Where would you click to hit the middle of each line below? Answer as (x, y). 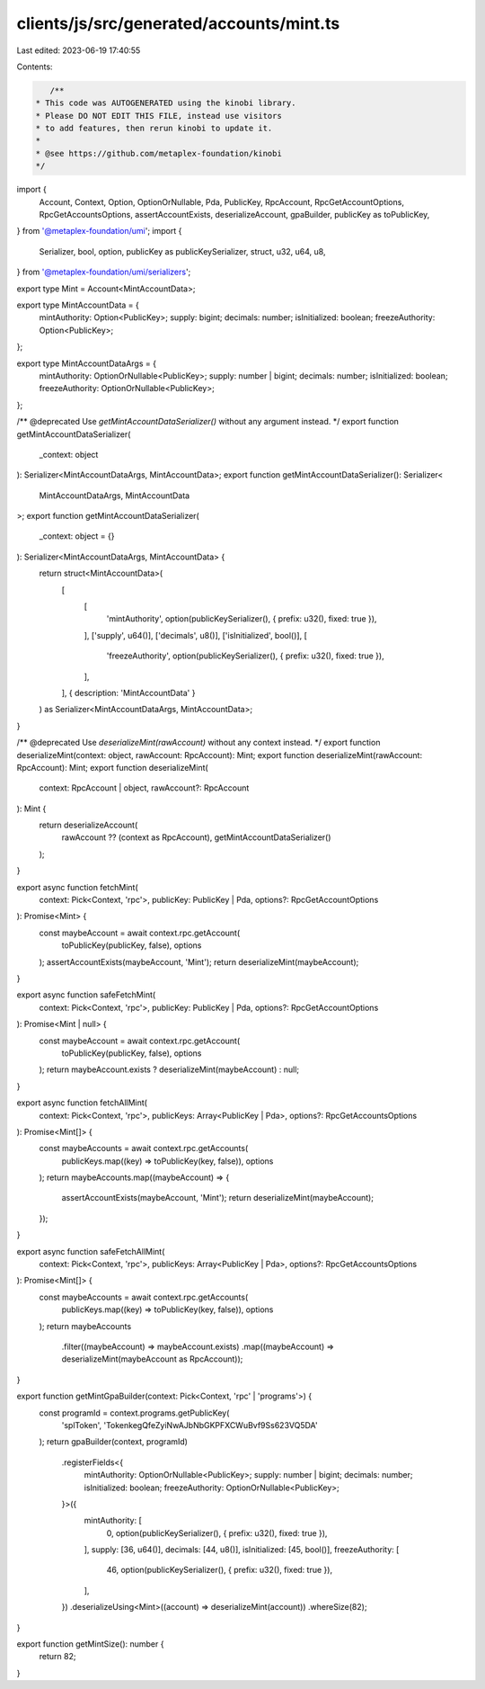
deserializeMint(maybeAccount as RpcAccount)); (152, 1359)
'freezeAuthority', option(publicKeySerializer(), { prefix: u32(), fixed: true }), (246, 656)
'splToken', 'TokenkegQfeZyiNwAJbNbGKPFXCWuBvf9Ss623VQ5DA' (190, 1425)
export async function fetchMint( (77, 887)
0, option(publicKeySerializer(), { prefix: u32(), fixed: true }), (217, 1533)
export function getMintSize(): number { (90, 1644)
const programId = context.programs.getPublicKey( (134, 1413)
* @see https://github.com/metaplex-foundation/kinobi (159, 153)
